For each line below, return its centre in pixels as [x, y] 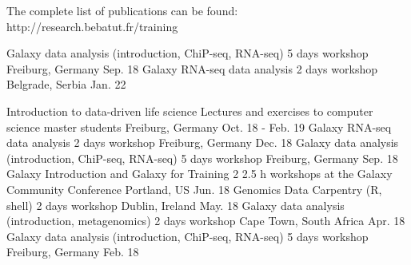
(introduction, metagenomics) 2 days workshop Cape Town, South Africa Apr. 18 [206, 221]
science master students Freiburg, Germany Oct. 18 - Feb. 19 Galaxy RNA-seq [199, 127]
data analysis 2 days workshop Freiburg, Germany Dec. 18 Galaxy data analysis [203, 142]
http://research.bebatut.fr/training [92, 26]
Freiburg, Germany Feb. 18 [73, 252]
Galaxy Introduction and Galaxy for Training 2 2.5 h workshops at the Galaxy [200, 174]
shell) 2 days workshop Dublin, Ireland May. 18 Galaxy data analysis [176, 205]
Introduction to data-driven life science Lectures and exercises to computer [190, 111]
